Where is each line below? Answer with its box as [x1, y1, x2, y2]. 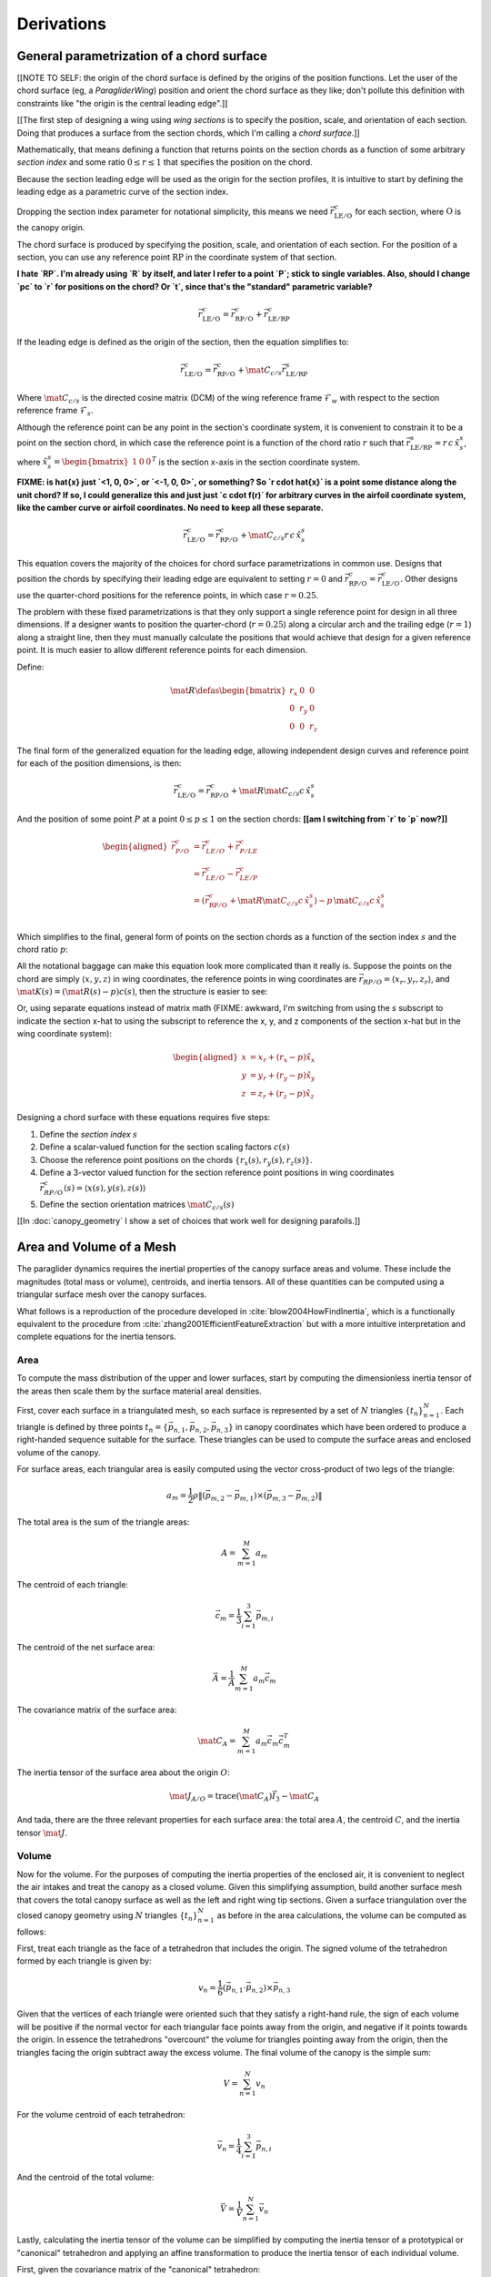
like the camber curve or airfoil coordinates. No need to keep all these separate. [16, 502, 325, 514]
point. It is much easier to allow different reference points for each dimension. [16, 645, 308, 656]
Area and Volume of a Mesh [16, 1240, 177, 1255]
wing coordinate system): [16, 1028, 113, 1039]
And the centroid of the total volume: [16, 2172, 155, 2183]
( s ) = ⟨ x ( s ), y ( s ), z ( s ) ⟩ [64, 1183, 146, 1193]
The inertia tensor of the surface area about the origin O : [16, 1767, 231, 1778]
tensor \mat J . [16, 1827, 68, 1838]
